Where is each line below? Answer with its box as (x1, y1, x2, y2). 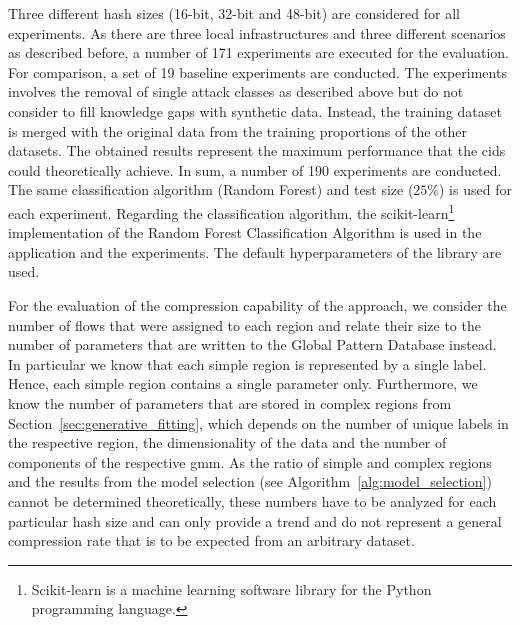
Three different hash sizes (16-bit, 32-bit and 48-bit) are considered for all (8, 3, 460, 23)
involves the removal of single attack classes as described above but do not (8, 81, 464, 102)
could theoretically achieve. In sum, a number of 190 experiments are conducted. (8, 159, 502, 180)
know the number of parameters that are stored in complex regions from (8, 392, 452, 413)
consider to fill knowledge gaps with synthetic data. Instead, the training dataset (8, 100, 502, 121)
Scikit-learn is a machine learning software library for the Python (31, 578, 432, 599)
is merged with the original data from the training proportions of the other (8, 120, 467, 141)
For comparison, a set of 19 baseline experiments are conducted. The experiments (8, 61, 507, 82)
